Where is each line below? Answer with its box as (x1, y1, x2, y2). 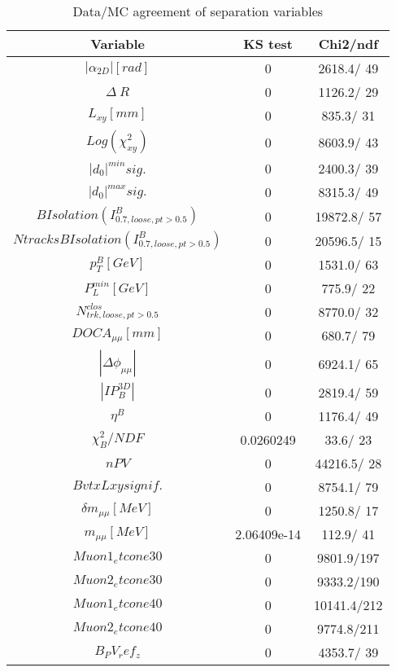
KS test (243, 34, 294, 53)
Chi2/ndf (318, 34, 378, 53)
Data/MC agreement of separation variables (72, 2, 324, 20)
